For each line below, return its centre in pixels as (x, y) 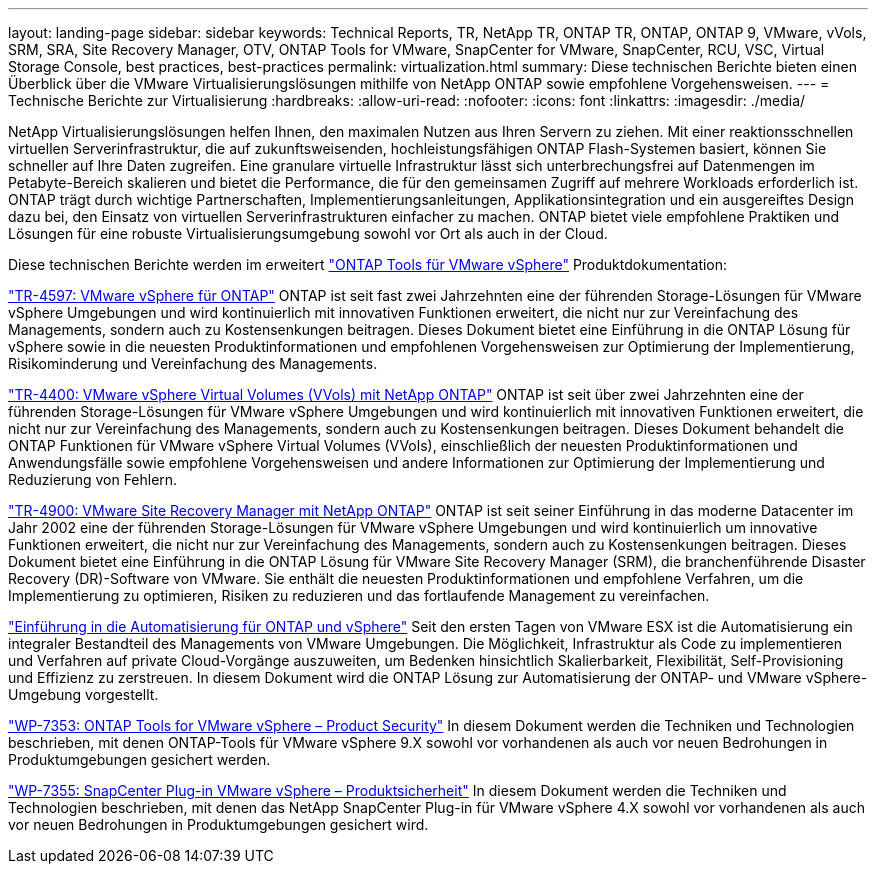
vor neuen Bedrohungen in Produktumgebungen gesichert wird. (218, 824)
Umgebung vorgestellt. (83, 694)
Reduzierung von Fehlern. (93, 479)
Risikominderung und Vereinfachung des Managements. (193, 363)
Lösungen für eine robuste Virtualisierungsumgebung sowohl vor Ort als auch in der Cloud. (308, 233)
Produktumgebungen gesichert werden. (139, 759)
